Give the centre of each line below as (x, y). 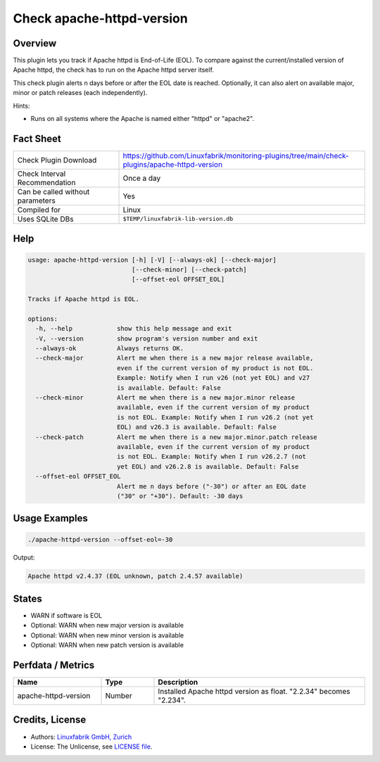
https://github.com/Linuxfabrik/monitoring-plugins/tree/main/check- (236, 155)
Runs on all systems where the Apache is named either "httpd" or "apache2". (142, 119)
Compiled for (39, 210)
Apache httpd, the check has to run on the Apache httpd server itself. (114, 70)
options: (43, 319)
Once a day (142, 178)
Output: (24, 558)
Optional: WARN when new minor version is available (107, 635)
